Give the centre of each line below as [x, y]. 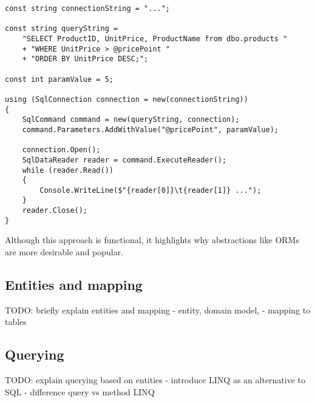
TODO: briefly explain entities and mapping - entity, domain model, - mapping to [158, 310]
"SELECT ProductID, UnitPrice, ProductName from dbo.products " [155, 39]
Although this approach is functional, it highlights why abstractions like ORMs [152, 240]
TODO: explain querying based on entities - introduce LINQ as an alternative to [155, 380]
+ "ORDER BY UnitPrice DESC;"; [85, 59]
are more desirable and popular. [64, 252]
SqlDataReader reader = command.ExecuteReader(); [124, 160]
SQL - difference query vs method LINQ [80, 391]
